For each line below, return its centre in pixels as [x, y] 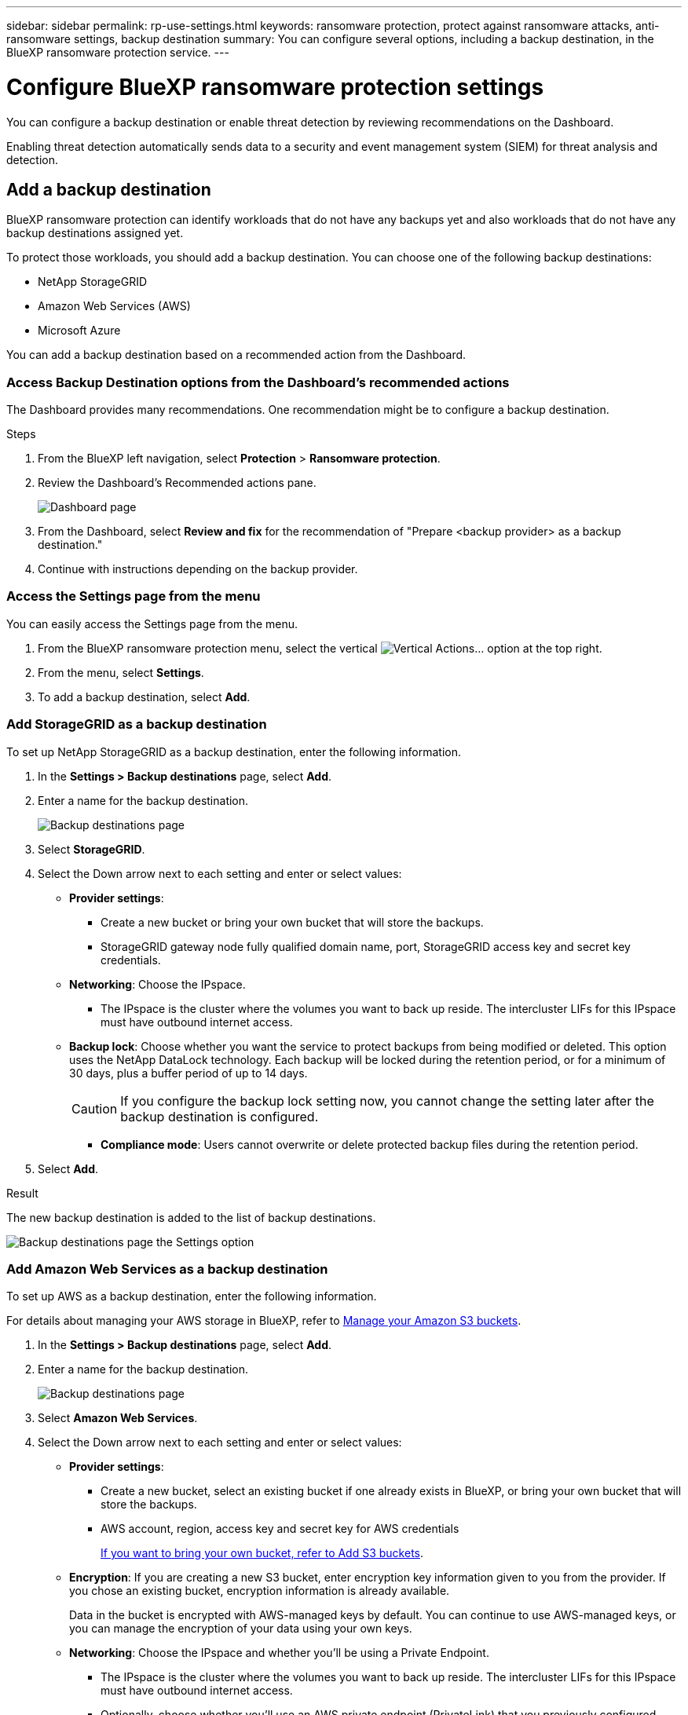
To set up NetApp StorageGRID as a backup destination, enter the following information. [234, 751]
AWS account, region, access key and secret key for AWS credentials [280, 1529]
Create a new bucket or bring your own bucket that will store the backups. [292, 922]
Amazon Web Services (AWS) [114, 306]
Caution [95, 1108]
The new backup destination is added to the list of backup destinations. [191, 1217]
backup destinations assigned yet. [95, 233]
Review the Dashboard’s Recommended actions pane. [177, 483]
